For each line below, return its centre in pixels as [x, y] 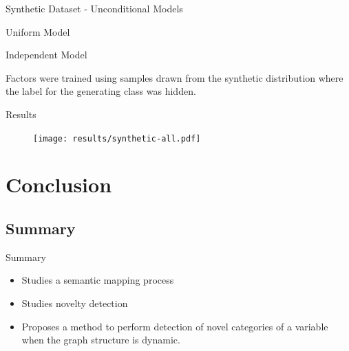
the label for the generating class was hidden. [101, 91]
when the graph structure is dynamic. [101, 340]
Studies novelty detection [75, 303]
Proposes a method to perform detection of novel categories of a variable [175, 326]
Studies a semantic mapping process [98, 280]
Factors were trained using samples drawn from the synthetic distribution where [174, 77]
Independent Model [46, 55]
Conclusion [59, 184]
